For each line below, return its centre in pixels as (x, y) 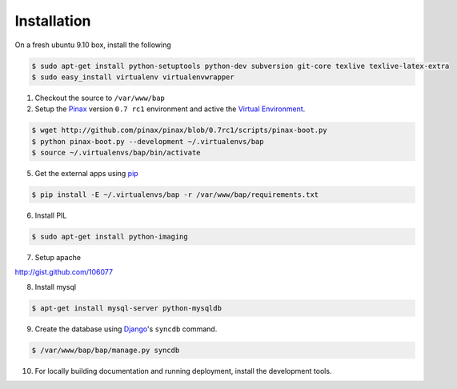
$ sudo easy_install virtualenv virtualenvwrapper (133, 77)
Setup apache (58, 257)
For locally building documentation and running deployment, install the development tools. (183, 371)
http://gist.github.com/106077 (64, 272)
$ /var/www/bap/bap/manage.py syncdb (106, 350)
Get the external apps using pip (87, 174)
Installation (53, 21)
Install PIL (51, 215)
